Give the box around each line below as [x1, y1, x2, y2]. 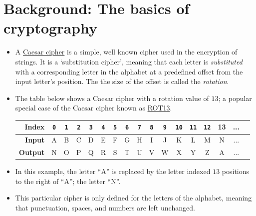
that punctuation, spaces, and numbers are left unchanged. [15, 202, 195, 212]
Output [18, 147, 45, 157]
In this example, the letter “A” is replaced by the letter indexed [15, 166, 211, 176]
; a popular [218, 92, 252, 103]
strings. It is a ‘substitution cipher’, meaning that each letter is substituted [15, 56, 243, 66]
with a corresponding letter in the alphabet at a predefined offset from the [15, 66, 243, 76]
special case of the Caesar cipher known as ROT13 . [15, 102, 172, 113]
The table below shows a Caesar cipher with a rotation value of [15, 92, 209, 103]
